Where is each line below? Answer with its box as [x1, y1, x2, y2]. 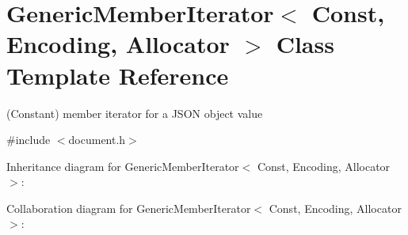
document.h [68, 131, 126, 148]
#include [6, 131, 51, 148]
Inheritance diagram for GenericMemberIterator [6, 157, 239, 174]
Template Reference [6, 59, 229, 91]
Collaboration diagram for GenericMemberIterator [6, 199, 251, 216]
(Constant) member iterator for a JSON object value [6, 104, 263, 121]
